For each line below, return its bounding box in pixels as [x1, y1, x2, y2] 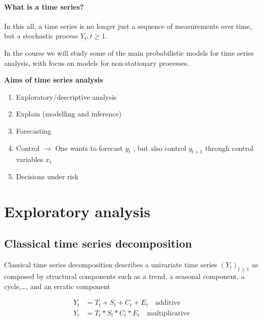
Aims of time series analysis [4, 74, 103, 85]
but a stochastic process [4, 30, 78, 41]
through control [205, 142, 253, 153]
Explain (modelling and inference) [16, 108, 122, 119]
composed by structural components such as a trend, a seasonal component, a [4, 270, 245, 281]
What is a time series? [4, 1, 84, 12]
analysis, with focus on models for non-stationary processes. [4, 57, 189, 68]
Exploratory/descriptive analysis [16, 91, 117, 102]
